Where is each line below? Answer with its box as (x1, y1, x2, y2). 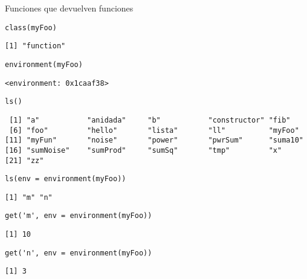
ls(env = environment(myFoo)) (5, 175, 126, 184)
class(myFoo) (5, 23, 57, 32)
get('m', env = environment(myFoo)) (5, 211, 152, 220)
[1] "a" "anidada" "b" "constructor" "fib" (9, 115, 291, 124)
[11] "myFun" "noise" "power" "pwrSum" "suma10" (5, 136, 303, 145)
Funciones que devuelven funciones (5, 2, 134, 14)
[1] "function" (5, 42, 66, 51)
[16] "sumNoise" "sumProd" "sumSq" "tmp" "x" (5, 146, 282, 155)
